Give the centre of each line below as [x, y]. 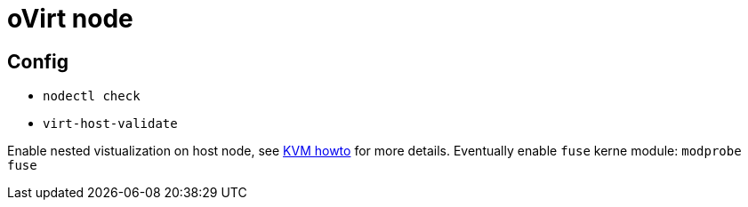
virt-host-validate [110, 124]
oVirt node [70, 19]
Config [38, 61]
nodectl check [92, 96]
